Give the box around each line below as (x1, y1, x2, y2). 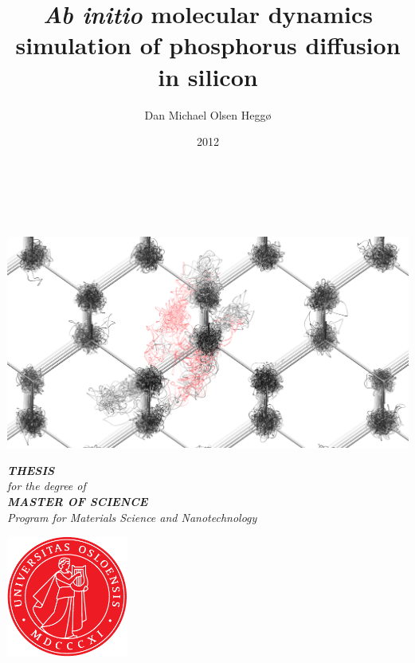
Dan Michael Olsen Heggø (144, 106, 272, 123)
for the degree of (7, 477, 86, 494)
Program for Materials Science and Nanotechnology (7, 508, 257, 525)
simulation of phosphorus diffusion (15, 29, 401, 61)
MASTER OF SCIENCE (7, 492, 148, 509)
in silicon (158, 60, 258, 92)
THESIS (7, 461, 55, 478)
